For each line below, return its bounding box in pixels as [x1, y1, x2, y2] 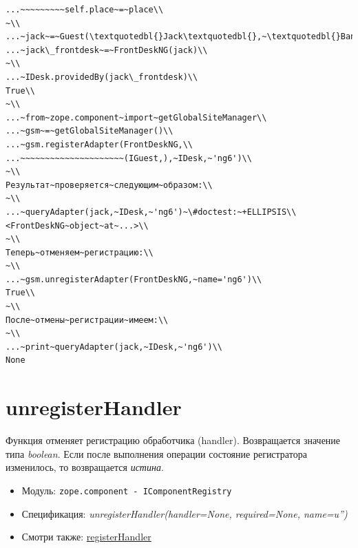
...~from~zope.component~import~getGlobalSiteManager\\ [6, 112, 267, 123]
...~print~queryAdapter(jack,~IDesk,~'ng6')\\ [6, 341, 222, 352]
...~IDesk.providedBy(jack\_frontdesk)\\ [6, 72, 198, 82]
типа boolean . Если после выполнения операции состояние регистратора [6, 446, 307, 461]
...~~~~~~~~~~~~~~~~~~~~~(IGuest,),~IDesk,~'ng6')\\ [6, 153, 252, 163]
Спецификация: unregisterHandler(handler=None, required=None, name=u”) [21, 506, 348, 520]
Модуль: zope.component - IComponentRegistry [21, 483, 232, 497]
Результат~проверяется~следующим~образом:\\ [6, 180, 213, 190]
